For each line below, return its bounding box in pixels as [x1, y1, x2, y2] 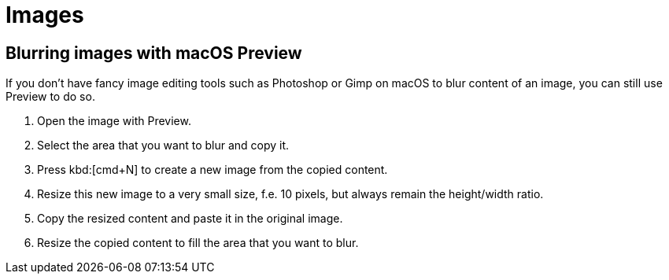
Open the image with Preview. [37, 114, 191, 128]
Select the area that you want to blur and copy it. [37, 138, 290, 153]
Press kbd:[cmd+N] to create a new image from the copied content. [37, 163, 388, 177]
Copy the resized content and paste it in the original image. [37, 212, 343, 226]
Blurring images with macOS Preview [6, 42, 302, 63]
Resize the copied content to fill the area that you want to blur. [37, 236, 359, 250]
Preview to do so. [6, 90, 95, 104]
